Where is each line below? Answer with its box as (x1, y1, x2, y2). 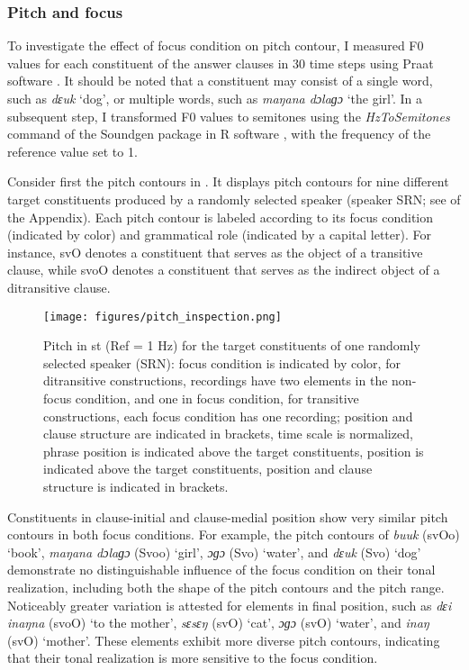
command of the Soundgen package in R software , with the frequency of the (7, 124, 431, 143)
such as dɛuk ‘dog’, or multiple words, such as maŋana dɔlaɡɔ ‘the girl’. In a (7, 89, 422, 107)
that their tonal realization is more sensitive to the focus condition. (7, 648, 378, 667)
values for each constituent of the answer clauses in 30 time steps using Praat (7, 53, 434, 72)
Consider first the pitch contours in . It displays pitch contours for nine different (7, 172, 449, 191)
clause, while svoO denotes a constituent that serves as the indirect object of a (7, 260, 440, 279)
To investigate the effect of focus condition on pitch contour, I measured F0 (7, 36, 424, 55)
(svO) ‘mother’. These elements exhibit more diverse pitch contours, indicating (7, 630, 440, 649)
